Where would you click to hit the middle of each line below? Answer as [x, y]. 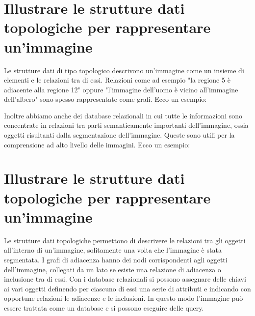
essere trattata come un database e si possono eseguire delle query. [104, 307]
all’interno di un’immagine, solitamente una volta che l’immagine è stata [113, 250]
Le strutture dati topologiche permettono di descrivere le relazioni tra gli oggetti [125, 240]
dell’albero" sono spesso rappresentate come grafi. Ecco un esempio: [105, 99]
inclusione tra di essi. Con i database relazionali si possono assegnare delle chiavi [125, 279]
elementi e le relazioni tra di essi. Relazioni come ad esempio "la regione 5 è [117, 80]
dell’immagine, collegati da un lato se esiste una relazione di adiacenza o [113, 269]
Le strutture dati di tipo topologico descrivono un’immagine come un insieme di [124, 70]
